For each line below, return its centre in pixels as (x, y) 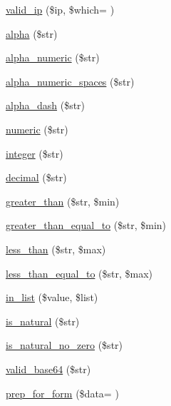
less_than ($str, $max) (56, 249)
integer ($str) (35, 153)
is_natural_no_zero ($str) (64, 345)
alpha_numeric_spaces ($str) (70, 81)
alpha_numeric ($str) (53, 57)
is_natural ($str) (43, 321)
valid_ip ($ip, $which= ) (60, 9)
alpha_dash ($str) (46, 105)
